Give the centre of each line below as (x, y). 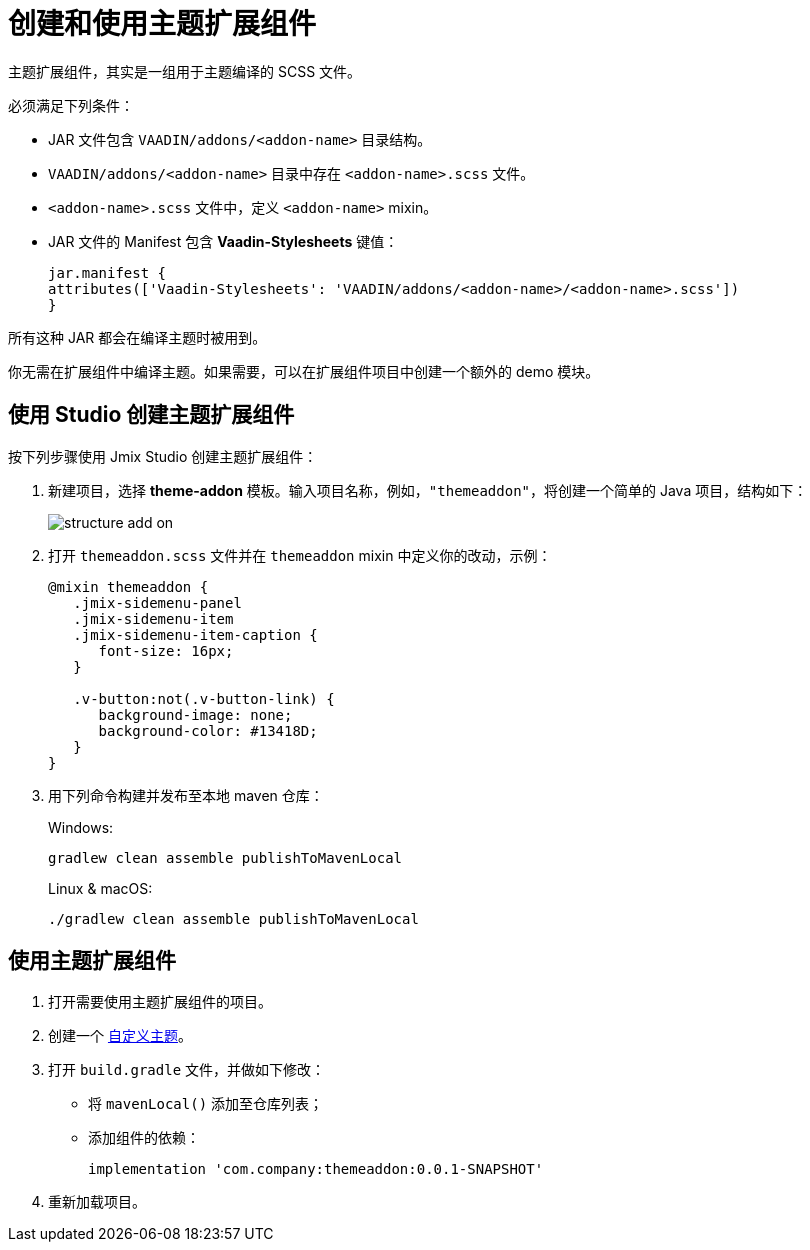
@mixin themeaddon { (128, 586)
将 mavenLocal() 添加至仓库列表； (206, 1104)
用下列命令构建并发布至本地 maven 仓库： (186, 795)
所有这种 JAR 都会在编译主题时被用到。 (137, 337)
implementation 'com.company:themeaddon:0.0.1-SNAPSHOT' (316, 1169)
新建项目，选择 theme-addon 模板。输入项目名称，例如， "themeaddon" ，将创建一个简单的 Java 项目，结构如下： (428, 490)
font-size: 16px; (166, 650)
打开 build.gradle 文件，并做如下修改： (187, 1070)
